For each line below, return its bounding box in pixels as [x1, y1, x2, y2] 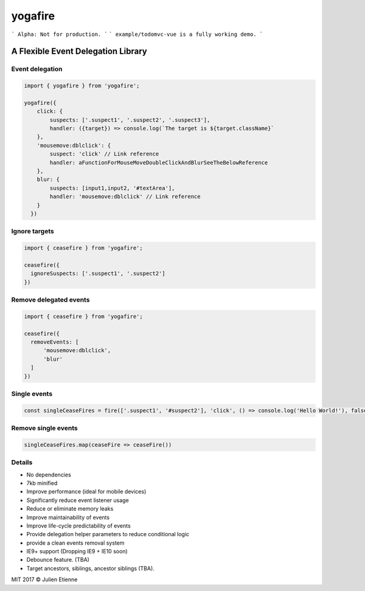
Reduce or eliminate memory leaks [26, 505, 114, 512]
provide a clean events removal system [26, 539, 125, 547]
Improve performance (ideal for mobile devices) [26, 488, 147, 495]
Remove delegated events [11, 295, 90, 304]
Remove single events [11, 424, 78, 433]
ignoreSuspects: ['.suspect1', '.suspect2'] [30, 270, 165, 277]
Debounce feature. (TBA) [26, 556, 89, 564]
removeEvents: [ [30, 338, 79, 345]
